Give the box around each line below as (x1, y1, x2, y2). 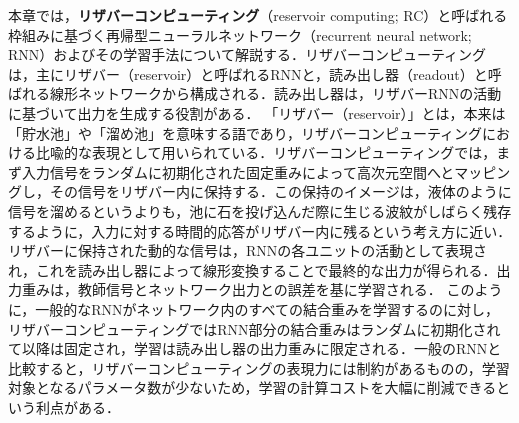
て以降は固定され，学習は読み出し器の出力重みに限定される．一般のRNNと (8, 338, 502, 359)
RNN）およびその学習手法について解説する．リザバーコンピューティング (8, 44, 487, 65)
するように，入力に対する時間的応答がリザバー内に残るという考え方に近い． (8, 220, 512, 241)
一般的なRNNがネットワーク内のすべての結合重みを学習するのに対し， (35, 298, 500, 319)
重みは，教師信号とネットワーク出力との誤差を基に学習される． (21, 279, 442, 300)
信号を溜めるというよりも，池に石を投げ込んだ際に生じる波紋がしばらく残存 (8, 200, 512, 221)
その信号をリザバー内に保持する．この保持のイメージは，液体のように (49, 181, 512, 202)
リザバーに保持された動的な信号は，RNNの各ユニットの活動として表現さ (8, 240, 487, 261)
